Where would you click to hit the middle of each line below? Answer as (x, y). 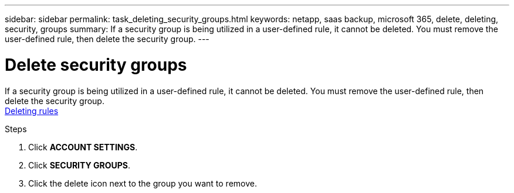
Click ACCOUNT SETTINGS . (83, 147)
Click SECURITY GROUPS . (80, 165)
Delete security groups (96, 65)
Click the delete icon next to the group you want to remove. (143, 183)
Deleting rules (32, 111)
